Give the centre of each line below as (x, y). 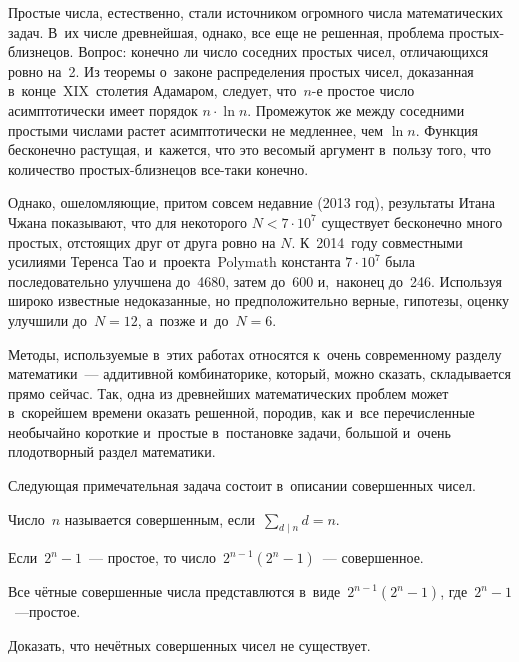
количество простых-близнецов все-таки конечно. (158, 168)
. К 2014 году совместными (377, 241)
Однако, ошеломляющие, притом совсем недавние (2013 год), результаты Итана (251, 202)
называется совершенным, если (159, 518)
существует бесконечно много (412, 221)
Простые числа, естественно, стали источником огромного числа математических (256, 12)
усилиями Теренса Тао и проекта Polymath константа (174, 261)
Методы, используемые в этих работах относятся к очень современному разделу (255, 353)
